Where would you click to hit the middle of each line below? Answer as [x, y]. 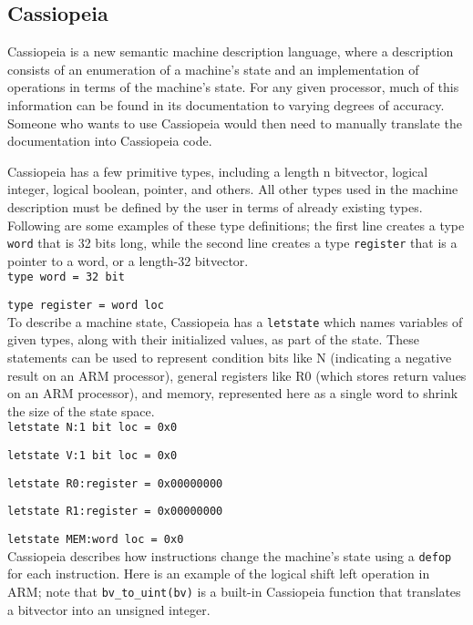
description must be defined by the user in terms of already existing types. [215, 206]
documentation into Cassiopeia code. [110, 141]
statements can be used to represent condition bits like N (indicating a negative [230, 357]
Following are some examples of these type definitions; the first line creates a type [236, 225]
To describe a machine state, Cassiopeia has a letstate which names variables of [235, 321]
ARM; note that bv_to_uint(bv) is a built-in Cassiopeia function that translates [234, 591]
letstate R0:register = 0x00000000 [115, 483]
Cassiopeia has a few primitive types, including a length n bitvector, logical [218, 171]
